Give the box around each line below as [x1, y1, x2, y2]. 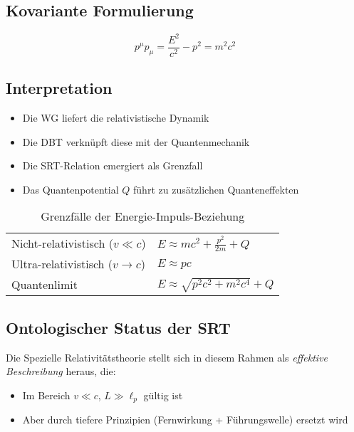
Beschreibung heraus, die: [6, 364, 116, 379]
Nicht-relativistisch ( [11, 235, 113, 252]
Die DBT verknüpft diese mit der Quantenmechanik [22, 134, 250, 149]
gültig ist [143, 387, 183, 402]
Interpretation [6, 77, 113, 99]
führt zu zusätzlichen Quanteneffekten [133, 181, 299, 196]
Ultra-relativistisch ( [11, 255, 113, 273]
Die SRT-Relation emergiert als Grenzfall [22, 158, 203, 173]
